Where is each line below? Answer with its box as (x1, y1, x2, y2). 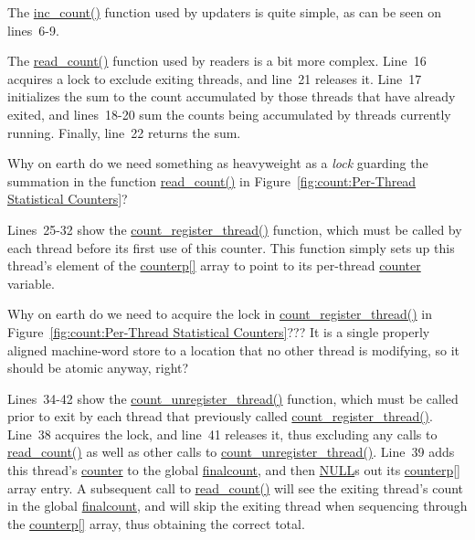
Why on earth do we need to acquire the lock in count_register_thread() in (7, 304, 433, 323)
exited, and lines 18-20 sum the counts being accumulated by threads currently (7, 104, 451, 123)
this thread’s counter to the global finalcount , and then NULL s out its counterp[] (7, 461, 460, 480)
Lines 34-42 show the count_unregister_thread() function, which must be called (7, 388, 459, 408)
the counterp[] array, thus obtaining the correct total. (7, 514, 305, 533)
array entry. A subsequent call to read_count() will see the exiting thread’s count (7, 478, 464, 497)
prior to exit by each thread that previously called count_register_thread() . (7, 407, 433, 426)
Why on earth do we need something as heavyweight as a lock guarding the (7, 154, 428, 173)
